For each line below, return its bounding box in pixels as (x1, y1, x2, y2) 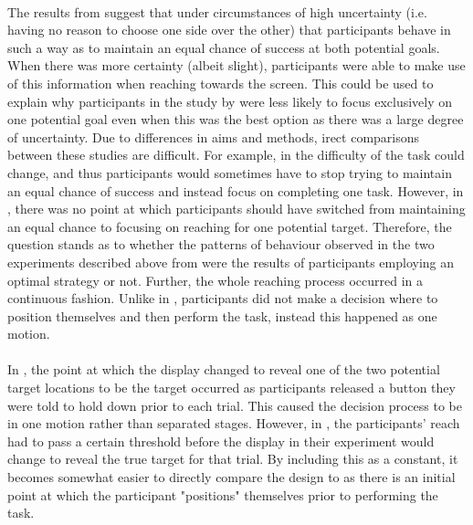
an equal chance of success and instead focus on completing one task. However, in (7, 181, 464, 200)
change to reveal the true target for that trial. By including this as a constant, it (7, 449, 458, 468)
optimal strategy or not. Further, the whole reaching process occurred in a (7, 270, 423, 289)
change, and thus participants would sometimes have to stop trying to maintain (7, 163, 452, 182)
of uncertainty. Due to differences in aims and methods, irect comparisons (7, 127, 420, 146)
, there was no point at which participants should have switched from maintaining (7, 199, 466, 218)
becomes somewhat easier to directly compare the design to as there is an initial (7, 467, 456, 487)
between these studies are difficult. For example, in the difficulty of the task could (7, 145, 465, 164)
